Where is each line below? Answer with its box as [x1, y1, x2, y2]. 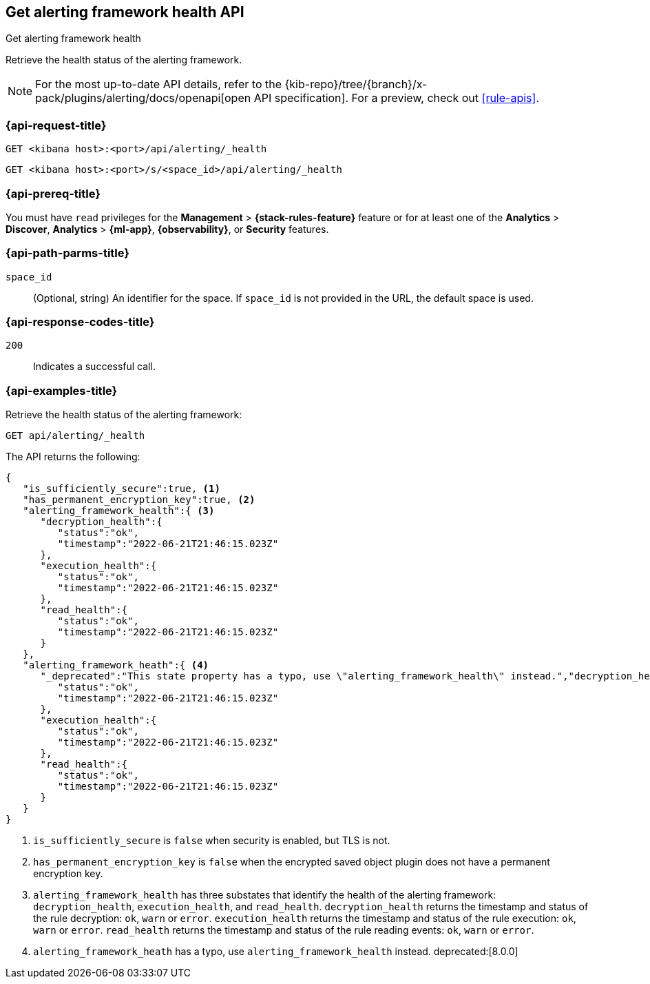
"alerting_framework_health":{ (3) [23, 505, 215, 517]
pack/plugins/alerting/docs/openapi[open [35, 91, 251, 105]
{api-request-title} [6, 118, 107, 132]
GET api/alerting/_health [6, 430, 145, 442]
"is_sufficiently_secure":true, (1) [23, 483, 220, 495]
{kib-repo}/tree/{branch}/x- [284, 77, 428, 92]
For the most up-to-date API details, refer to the [35, 77, 282, 92]
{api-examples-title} [6, 383, 118, 398]
